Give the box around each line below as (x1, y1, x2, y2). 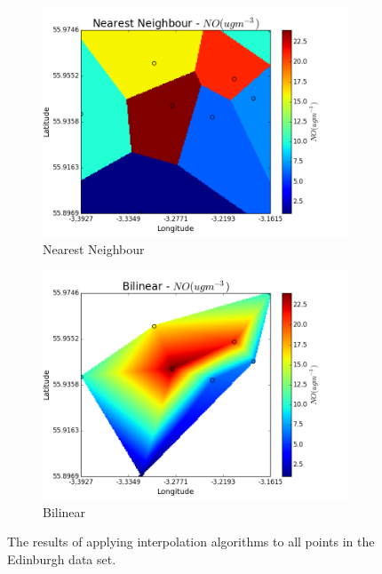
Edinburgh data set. (7, 549, 116, 568)
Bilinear (43, 502, 86, 521)
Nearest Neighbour (43, 239, 145, 258)
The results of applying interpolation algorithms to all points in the (7, 532, 375, 551)
